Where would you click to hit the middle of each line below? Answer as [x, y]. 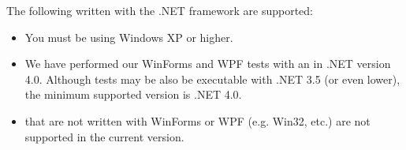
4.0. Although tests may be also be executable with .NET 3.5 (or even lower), [212, 79]
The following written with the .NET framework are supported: [160, 10]
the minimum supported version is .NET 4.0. [133, 94]
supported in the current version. [104, 136]
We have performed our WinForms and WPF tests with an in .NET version [208, 64]
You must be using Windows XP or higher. [129, 37]
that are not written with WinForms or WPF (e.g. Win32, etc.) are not [197, 120]
